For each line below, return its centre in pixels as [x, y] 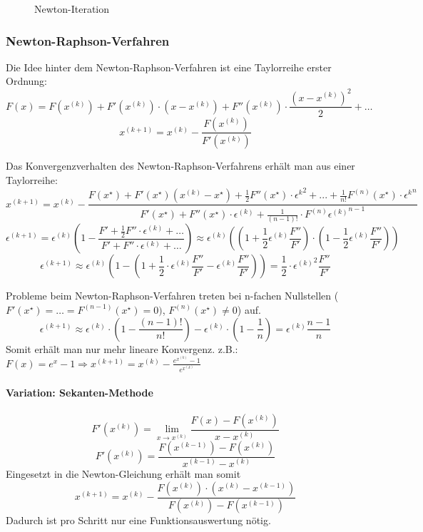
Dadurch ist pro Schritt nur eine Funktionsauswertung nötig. [138, 520]
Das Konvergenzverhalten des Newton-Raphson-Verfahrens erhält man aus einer [180, 166]
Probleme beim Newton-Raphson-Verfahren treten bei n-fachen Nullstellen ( [172, 296]
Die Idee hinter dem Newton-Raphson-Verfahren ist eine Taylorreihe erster [169, 67]
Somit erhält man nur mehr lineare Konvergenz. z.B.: [122, 348]
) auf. [249, 309]
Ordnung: [27, 81]
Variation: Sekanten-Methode [80, 393]
